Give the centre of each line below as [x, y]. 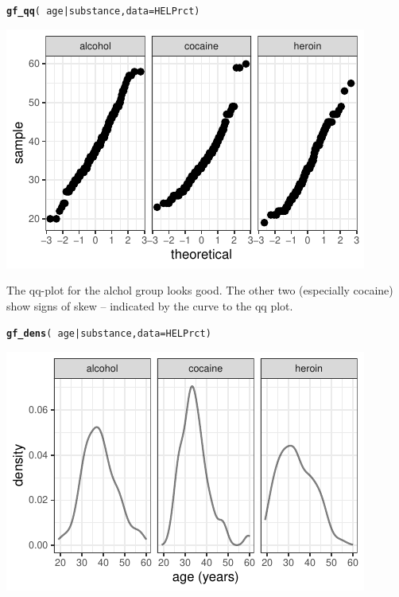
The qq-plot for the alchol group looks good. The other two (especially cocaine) [200, 290]
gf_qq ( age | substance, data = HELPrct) [103, 11]
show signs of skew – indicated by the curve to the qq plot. [150, 305]
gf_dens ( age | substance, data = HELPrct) [109, 334]
